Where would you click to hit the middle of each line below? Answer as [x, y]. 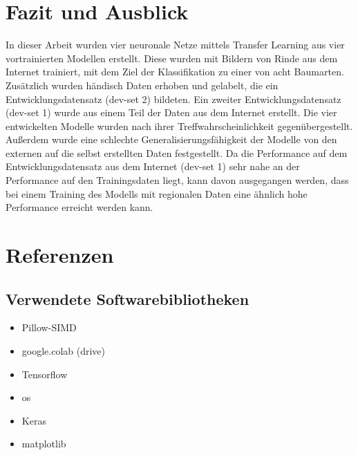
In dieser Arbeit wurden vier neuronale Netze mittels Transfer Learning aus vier [175, 45]
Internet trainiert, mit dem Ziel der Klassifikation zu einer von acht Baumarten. [175, 72]
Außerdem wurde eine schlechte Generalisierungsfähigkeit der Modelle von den [171, 139]
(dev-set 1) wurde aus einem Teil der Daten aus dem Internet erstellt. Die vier [171, 112]
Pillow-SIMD [49, 327]
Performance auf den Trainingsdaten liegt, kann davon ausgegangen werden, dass [177, 180]
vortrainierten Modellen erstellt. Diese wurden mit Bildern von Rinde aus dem [172, 58]
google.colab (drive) [64, 351]
